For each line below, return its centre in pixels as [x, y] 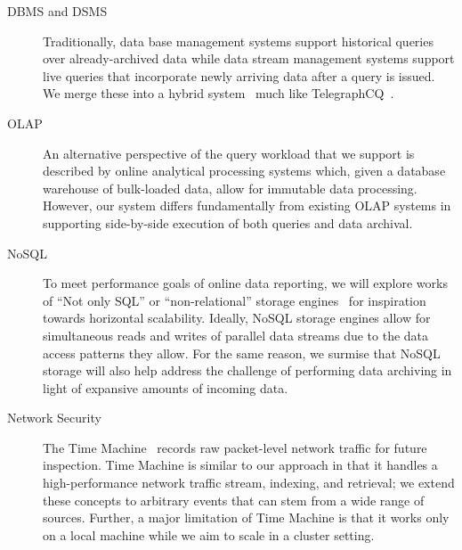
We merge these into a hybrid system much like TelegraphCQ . [219, 93]
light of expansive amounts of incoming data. [166, 387]
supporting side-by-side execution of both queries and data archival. [228, 222]
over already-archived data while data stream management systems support [249, 58]
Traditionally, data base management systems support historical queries [238, 41]
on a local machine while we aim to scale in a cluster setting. [209, 534]
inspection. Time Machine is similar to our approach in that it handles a [240, 465]
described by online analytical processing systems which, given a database [244, 171]
